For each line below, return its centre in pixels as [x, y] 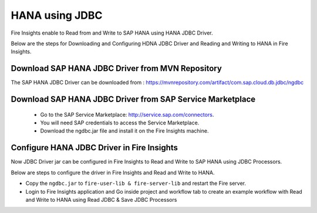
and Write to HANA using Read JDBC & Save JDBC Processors [101, 200]
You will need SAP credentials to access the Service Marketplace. [120, 123]
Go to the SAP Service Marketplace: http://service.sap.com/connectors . [127, 114]
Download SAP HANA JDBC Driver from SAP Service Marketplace [133, 99]
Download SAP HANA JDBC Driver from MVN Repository [117, 68]
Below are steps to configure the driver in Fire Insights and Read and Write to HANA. [113, 173]
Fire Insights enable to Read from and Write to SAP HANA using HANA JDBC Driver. [112, 33]
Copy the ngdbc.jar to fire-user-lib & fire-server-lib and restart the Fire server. [136, 183]
